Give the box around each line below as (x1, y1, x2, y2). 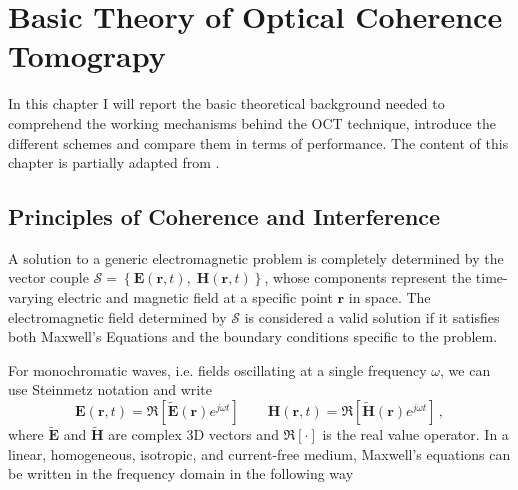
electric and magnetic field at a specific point (57, 287, 333, 308)
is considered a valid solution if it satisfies (244, 306, 500, 327)
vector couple (8, 267, 89, 288)
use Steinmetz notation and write (8, 379, 212, 400)
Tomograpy (8, 35, 166, 76)
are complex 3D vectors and (108, 424, 279, 445)
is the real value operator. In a (322, 424, 509, 445)
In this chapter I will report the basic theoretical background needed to (8, 93, 445, 114)
